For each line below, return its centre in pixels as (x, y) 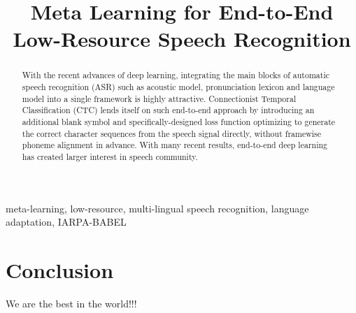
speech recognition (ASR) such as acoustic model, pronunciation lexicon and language (178, 87)
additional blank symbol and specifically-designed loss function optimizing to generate (179, 121)
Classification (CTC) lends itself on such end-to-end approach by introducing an (168, 110)
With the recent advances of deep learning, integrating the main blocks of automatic (176, 75)
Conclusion (60, 269)
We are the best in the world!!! (71, 303)
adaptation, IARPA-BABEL (66, 222)
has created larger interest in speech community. (110, 156)
